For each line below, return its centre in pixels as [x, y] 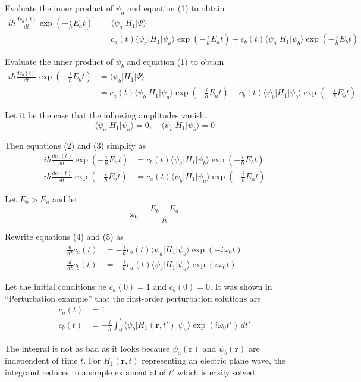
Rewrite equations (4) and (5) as [64, 236]
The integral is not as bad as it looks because [87, 348]
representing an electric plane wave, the [214, 360]
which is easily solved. [217, 372]
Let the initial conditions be [56, 286]
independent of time [41, 360]
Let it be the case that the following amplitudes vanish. [106, 115]
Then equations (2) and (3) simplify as [76, 145]
